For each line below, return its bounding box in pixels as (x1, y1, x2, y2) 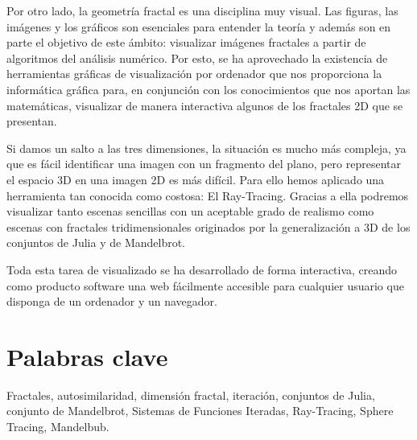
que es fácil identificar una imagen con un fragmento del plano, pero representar (6, 155, 402, 172)
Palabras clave (6, 339, 168, 372)
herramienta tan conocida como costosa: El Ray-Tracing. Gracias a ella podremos (6, 187, 409, 204)
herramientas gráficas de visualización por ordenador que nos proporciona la (6, 65, 382, 82)
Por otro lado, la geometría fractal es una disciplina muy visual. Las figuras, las (6, 2, 398, 19)
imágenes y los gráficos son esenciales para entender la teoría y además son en (6, 18, 391, 35)
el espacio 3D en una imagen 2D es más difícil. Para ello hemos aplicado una (6, 171, 385, 187)
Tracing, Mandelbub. (6, 418, 109, 434)
